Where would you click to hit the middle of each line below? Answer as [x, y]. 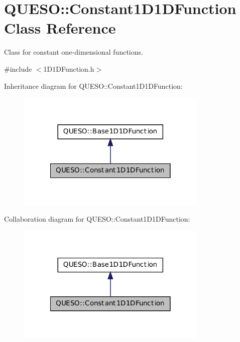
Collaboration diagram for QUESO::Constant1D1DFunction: [97, 219]
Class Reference [60, 28]
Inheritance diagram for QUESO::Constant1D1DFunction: [93, 85]
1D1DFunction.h [69, 68]
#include [18, 68]
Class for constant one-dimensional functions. [74, 52]
